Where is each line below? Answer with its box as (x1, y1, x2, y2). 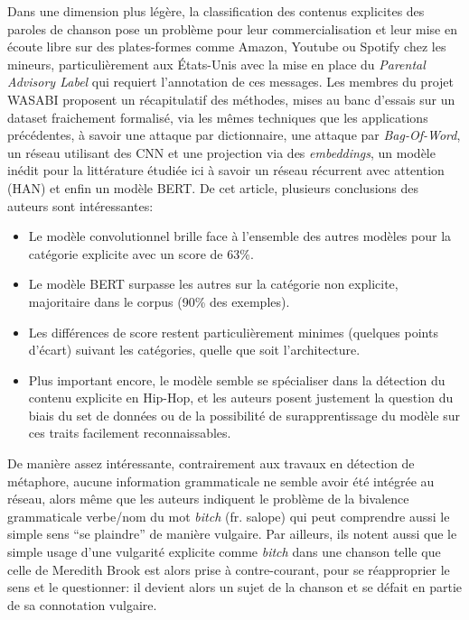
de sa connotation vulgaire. (7, 595, 157, 614)
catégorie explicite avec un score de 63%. (28, 244, 254, 263)
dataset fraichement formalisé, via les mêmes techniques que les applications (7, 107, 428, 126)
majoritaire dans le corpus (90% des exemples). (28, 291, 290, 310)
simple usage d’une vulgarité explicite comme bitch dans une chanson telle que (7, 542, 441, 561)
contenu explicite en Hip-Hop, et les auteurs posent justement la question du (28, 388, 454, 407)
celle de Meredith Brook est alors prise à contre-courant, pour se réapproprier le (7, 560, 450, 578)
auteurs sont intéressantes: (7, 196, 154, 215)
